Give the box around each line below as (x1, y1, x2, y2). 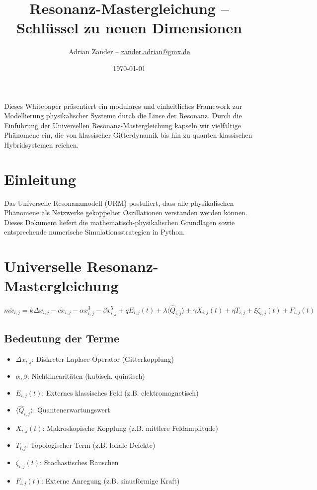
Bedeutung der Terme (4, 330, 119, 345)
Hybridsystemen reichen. (4, 139, 79, 150)
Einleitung (4, 168, 77, 189)
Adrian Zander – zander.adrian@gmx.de (68, 46, 190, 57)
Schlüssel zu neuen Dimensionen (16, 17, 242, 38)
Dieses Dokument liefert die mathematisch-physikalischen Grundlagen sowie (4, 217, 235, 227)
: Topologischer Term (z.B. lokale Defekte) (26, 440, 156, 450)
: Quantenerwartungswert (33, 405, 110, 415)
